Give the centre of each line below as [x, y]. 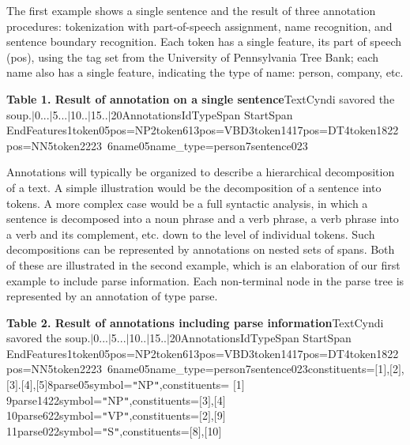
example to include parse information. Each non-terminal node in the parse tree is [205, 280]
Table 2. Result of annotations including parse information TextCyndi [195, 322]
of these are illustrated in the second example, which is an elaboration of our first [203, 264]
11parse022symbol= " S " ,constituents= [98, 431]
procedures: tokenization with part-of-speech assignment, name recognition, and [199, 26]
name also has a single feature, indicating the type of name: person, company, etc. [205, 72]
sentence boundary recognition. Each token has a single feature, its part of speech [204, 41]
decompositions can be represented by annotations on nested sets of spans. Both [201, 249]
